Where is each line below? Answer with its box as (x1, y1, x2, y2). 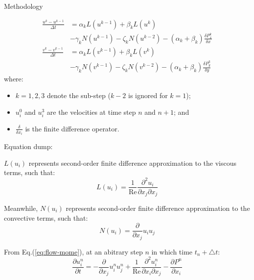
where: (4, 74, 23, 84)
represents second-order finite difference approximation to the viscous (28, 157, 236, 168)
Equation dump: (4, 141, 53, 152)
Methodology (4, 1, 43, 11)
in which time (151, 246, 193, 256)
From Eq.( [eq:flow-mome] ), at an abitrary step (4, 246, 143, 256)
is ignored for (128, 90, 168, 100)
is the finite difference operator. (25, 123, 119, 133)
